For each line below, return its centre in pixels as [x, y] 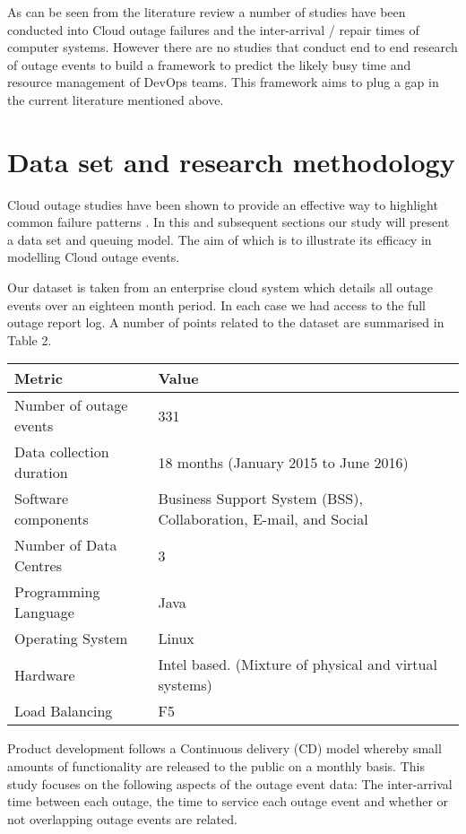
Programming [57, 592]
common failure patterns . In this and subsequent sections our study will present [229, 222]
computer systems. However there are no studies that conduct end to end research [233, 47]
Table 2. [30, 339]
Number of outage [71, 405]
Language [44, 612]
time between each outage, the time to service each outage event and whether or [228, 801]
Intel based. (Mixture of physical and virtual [298, 665]
